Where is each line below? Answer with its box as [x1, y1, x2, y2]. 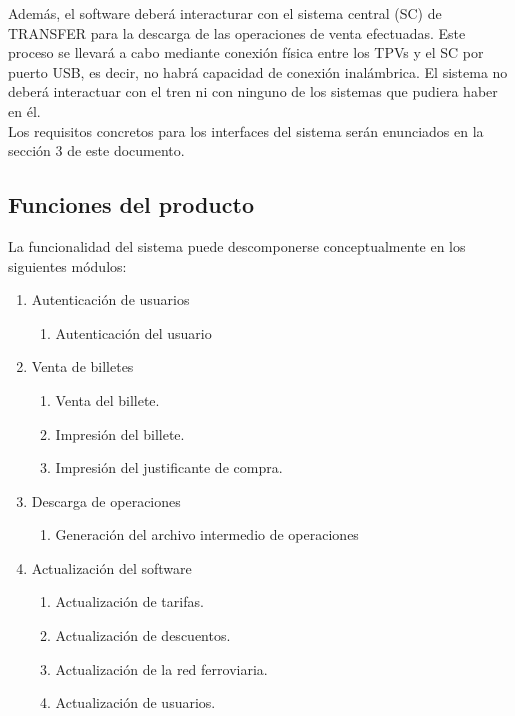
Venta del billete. [55, 389, 160, 410]
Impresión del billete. [55, 423, 185, 444]
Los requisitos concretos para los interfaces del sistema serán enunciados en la [8, 120, 484, 141]
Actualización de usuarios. [55, 692, 216, 713]
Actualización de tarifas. [55, 591, 204, 612]
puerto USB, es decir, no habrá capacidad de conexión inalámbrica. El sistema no [8, 61, 508, 82]
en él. [8, 100, 41, 121]
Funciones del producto [8, 189, 254, 220]
